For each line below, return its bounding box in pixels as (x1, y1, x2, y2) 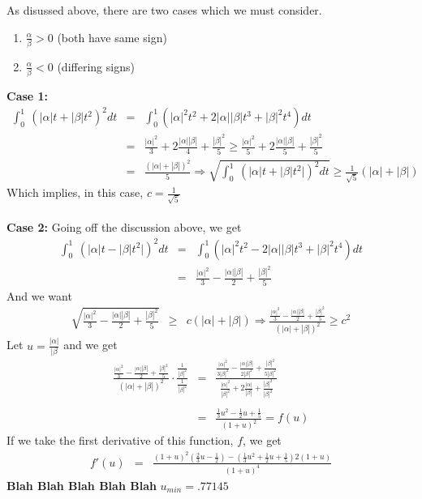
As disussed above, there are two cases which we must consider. (6, 2, 322, 18)
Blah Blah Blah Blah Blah (6, 476, 157, 493)
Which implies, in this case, (6, 184, 144, 201)
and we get (63, 336, 118, 353)
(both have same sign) (57, 28, 167, 45)
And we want (6, 287, 72, 304)
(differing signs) (57, 58, 135, 75)
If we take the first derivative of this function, (6, 432, 234, 449)
